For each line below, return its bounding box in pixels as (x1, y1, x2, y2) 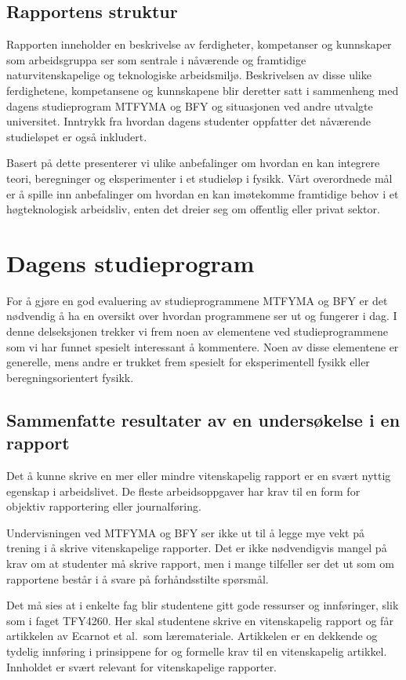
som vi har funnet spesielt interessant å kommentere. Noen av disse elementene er (6, 338, 399, 355)
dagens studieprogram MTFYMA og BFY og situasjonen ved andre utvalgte (6, 97, 373, 114)
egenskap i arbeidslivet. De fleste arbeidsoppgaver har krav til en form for (6, 482, 361, 499)
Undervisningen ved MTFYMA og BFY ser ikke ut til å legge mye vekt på (6, 524, 364, 540)
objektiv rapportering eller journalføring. (6, 498, 201, 515)
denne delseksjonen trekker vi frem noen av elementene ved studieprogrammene (6, 323, 388, 340)
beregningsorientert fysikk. (6, 369, 134, 385)
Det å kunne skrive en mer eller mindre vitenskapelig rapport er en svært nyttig (6, 467, 391, 484)
